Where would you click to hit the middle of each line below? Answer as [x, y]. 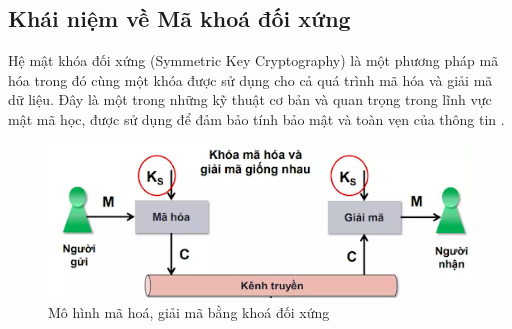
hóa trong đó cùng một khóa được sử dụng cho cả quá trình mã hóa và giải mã [250, 79]
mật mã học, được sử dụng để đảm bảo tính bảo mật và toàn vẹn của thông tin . [256, 118]
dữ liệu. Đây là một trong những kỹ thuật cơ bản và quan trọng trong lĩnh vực [250, 99]
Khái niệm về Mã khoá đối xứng [179, 18]
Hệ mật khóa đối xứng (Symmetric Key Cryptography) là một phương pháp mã [253, 60]
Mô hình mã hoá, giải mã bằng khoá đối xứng [189, 312]
